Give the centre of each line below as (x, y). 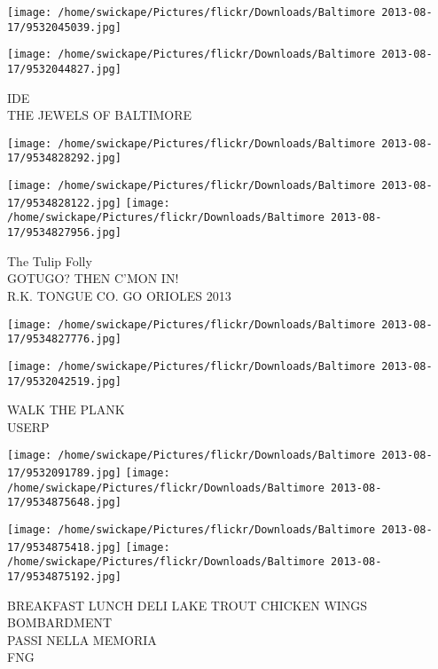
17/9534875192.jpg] (64, 576)
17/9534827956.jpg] (64, 233)
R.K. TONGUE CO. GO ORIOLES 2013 (119, 295)
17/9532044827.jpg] (64, 69)
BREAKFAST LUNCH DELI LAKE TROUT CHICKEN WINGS (188, 605)
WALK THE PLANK (66, 409)
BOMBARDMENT (60, 622)
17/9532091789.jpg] (64, 473)
